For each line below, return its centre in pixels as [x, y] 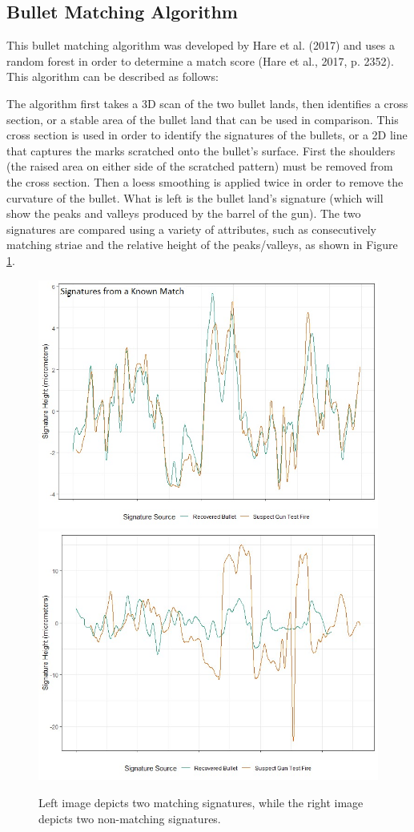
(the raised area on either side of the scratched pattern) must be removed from [200, 166]
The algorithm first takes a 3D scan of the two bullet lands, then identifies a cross [207, 103]
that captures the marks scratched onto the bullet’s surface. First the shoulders [201, 150]
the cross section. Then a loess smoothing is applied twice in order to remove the [205, 181]
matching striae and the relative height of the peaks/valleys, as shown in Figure [202, 245]
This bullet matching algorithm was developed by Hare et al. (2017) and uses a [201, 45]
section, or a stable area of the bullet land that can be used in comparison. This [203, 119]
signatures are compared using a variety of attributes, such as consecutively [191, 229]
